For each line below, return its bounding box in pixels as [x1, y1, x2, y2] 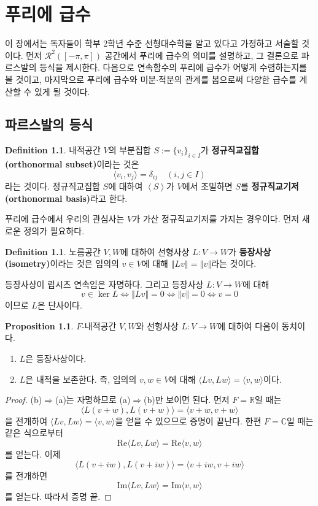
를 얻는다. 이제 [5, 448, 61, 461]
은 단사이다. [37, 299, 82, 312]
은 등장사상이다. [25, 352, 87, 365]
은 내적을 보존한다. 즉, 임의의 [25, 372, 137, 385]
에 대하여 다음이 [217, 319, 279, 332]
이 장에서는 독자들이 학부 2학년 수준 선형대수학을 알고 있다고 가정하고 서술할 [5, 37, 299, 50]
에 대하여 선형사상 [120, 245, 190, 258]
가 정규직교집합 [201, 144, 259, 156]
